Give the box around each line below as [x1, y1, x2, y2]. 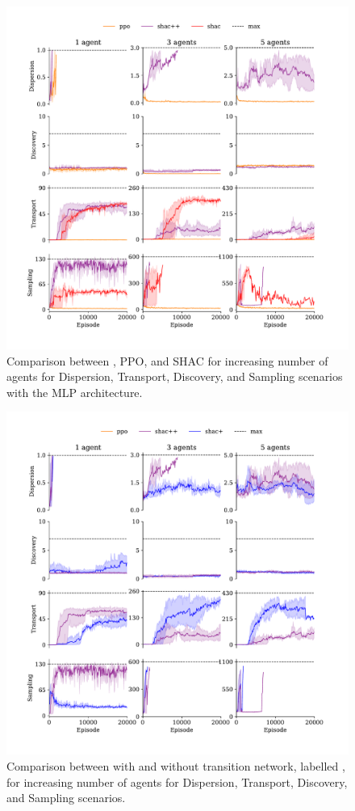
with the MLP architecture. [6, 383, 143, 400]
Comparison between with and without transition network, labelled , [6, 757, 345, 774]
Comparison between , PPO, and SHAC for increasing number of [6, 352, 328, 369]
